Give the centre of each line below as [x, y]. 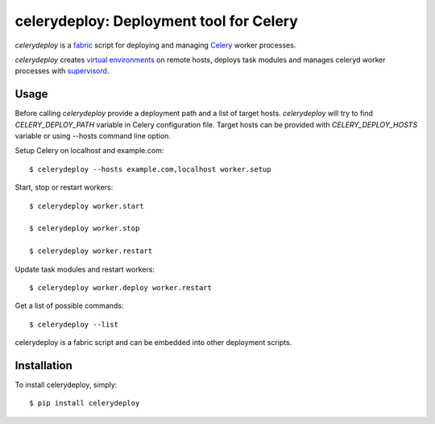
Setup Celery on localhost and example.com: [89, 151]
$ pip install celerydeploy [85, 403]
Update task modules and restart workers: [85, 269]
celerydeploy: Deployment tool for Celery [156, 21]
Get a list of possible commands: [69, 306]
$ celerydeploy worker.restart [91, 251]
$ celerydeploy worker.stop [85, 229]
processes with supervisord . [62, 71]
